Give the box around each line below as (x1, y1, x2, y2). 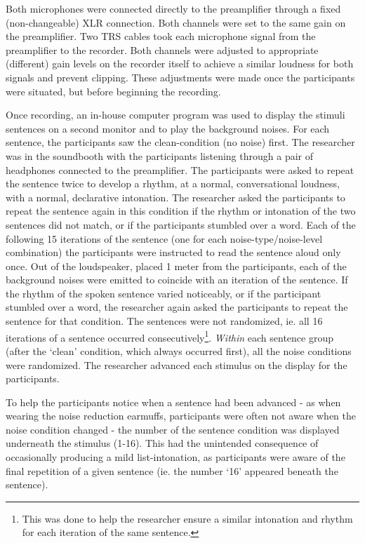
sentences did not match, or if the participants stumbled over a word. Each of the (6, 217, 356, 232)
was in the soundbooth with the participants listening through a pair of (6, 148, 313, 163)
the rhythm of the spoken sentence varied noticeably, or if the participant (6, 286, 321, 300)
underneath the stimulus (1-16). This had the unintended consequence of (6, 436, 319, 450)
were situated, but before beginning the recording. (6, 83, 221, 98)
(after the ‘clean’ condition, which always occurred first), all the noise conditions (6, 343, 352, 358)
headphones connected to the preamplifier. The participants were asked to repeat (6, 162, 354, 177)
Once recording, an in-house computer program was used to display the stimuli (6, 107, 345, 122)
